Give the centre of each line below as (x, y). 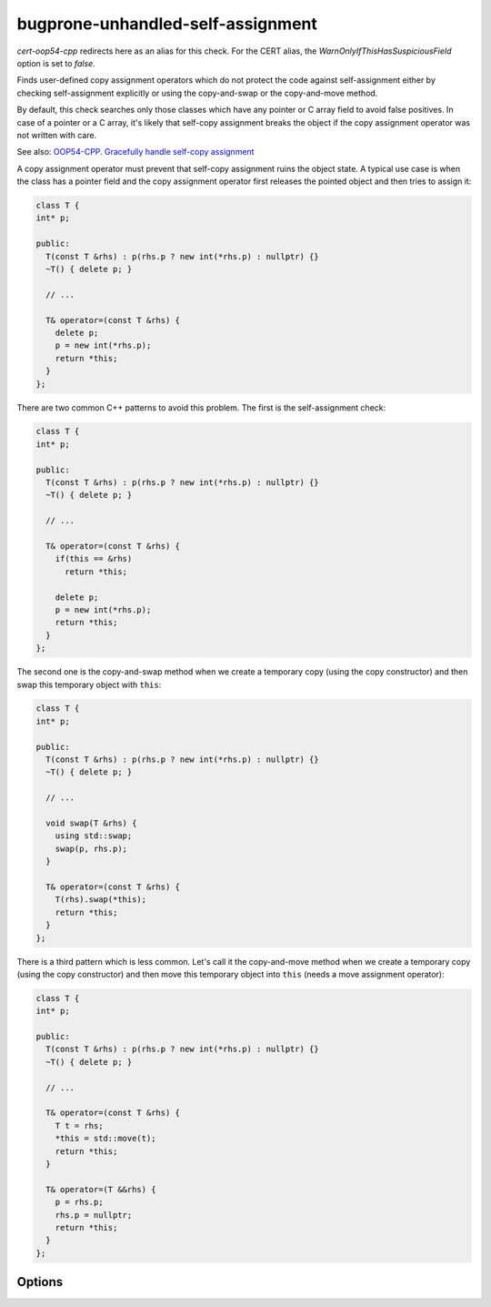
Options (40, 1282)
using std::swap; (94, 836)
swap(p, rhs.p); (91, 848)
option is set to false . (56, 63)
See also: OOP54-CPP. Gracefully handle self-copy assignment (135, 152)
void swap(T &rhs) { (91, 823)
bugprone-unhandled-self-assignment (167, 24)
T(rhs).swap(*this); (101, 900)
